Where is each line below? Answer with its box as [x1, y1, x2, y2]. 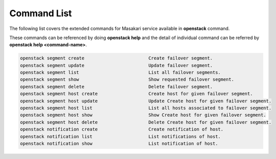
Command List [9, 8, 72, 19]
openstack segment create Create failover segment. [20, 55, 213, 61]
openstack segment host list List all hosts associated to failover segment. [20, 105, 271, 111]
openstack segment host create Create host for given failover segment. [20, 91, 253, 97]
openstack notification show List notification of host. [20, 141, 218, 146]
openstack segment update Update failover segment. [20, 62, 213, 68]
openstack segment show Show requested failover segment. [20, 77, 234, 82]
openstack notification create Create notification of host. [20, 126, 224, 132]
